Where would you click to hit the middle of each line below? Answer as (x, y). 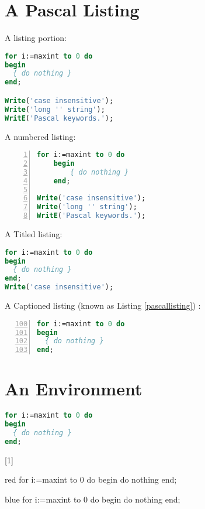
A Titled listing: (34, 234)
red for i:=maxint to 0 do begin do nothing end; (91, 479)
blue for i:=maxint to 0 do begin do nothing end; (93, 499)
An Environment (74, 389)
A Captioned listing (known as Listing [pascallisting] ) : (103, 305)
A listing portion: (36, 38)
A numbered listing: (40, 136)
